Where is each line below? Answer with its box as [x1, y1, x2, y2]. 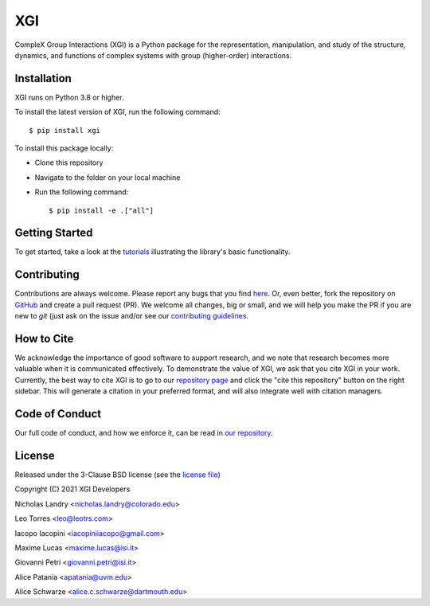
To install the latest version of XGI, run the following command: [14, 108, 221, 117]
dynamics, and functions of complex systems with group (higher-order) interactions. [14, 50, 292, 60]
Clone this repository [34, 158, 104, 167]
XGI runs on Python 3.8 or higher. [14, 92, 124, 102]
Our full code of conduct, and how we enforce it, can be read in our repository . [14, 428, 274, 438]
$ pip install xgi [29, 126, 101, 135]
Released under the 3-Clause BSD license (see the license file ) [14, 470, 221, 479]
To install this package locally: [14, 143, 114, 153]
